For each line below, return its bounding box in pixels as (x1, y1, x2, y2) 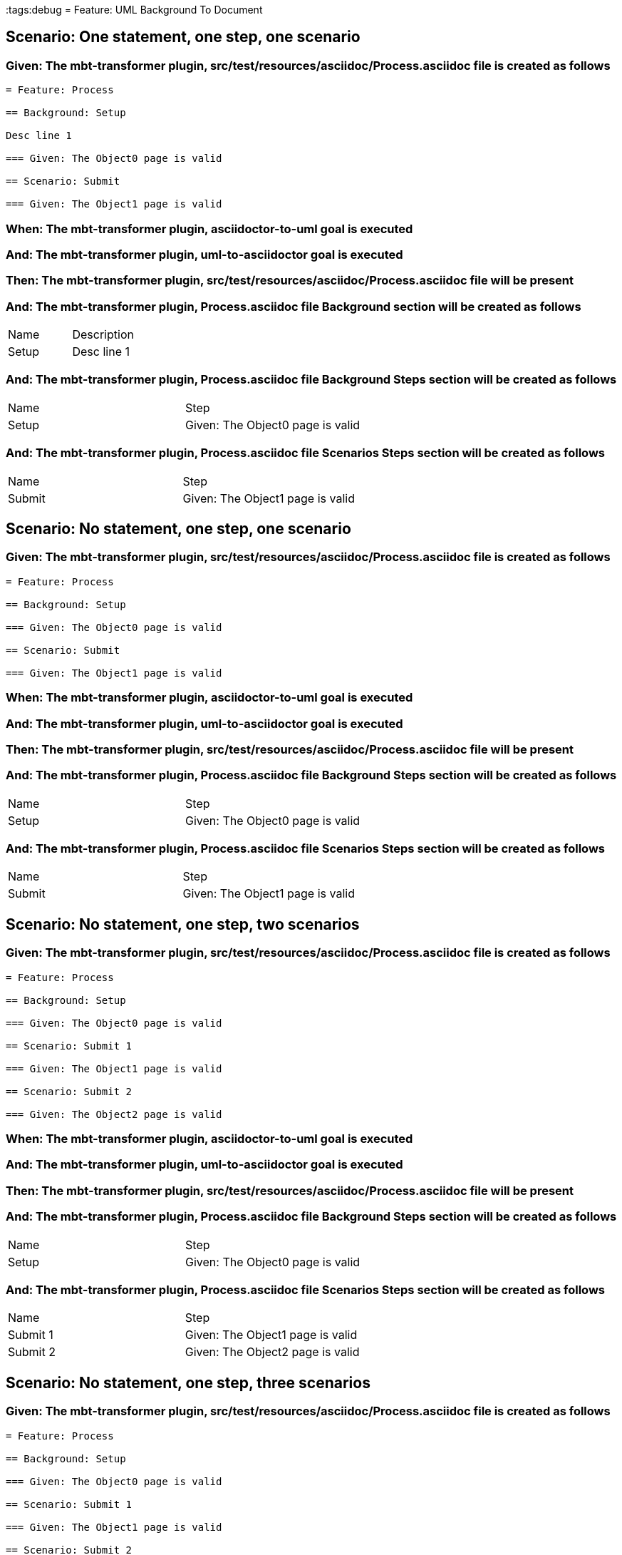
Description (72, 327, 134, 342)
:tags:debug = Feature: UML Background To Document (6, 4, 263, 16)
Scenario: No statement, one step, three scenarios (6, 1373, 370, 1392)
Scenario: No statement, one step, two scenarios (6, 915, 360, 933)
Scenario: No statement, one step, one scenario (6, 520, 351, 538)
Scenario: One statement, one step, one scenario (6, 28, 361, 46)
